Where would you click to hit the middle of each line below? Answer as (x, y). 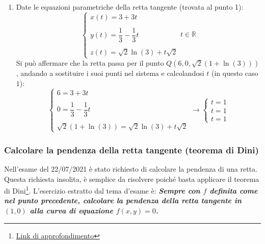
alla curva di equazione (71, 210)
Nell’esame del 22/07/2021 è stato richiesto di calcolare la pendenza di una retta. (131, 168)
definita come (234, 190)
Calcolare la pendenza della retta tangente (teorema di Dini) (131, 150)
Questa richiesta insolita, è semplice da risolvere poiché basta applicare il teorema (132, 179)
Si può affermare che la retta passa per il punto (90, 63)
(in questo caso (235, 73)
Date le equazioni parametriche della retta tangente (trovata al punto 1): (130, 7)
